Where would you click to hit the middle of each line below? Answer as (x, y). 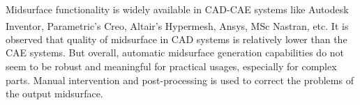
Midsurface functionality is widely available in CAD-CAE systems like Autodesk (177, 9)
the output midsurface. (54, 94)
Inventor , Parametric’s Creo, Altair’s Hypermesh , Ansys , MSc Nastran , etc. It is (177, 25)
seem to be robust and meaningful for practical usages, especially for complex (171, 66)
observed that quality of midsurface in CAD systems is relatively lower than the (177, 39)
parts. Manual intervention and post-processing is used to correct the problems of (180, 80)
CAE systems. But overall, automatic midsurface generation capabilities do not (175, 52)
